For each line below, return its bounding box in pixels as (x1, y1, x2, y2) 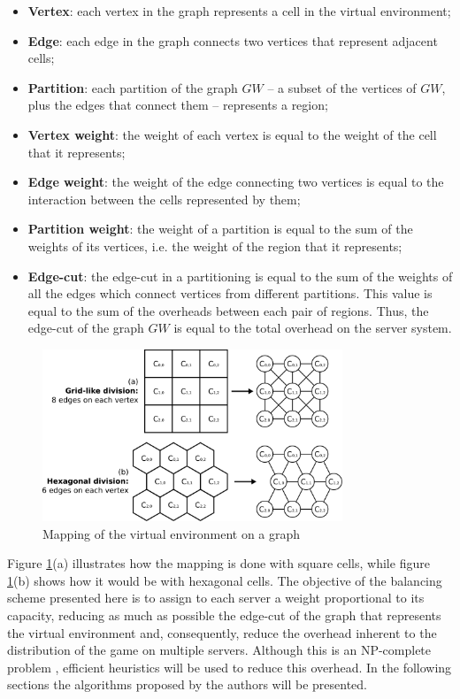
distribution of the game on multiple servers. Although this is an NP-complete (7, 641, 432, 659)
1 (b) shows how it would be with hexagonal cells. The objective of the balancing (7, 571, 442, 589)
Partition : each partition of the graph (27, 78, 238, 96)
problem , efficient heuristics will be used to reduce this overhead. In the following (7, 657, 452, 676)
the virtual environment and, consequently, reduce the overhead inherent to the (7, 623, 437, 641)
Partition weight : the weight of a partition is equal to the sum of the (27, 219, 413, 238)
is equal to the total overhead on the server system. (173, 319, 452, 337)
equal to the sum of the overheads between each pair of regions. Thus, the (27, 301, 429, 319)
